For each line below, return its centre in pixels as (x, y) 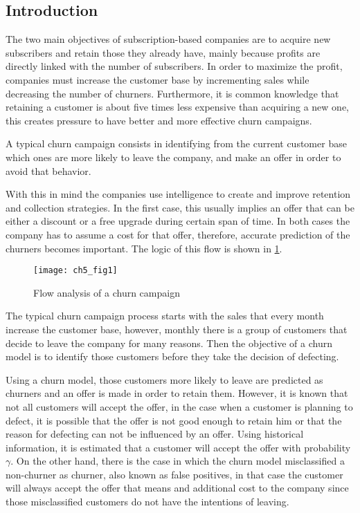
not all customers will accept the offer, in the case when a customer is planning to (179, 406)
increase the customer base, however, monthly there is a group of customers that (177, 329)
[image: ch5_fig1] (75, 271)
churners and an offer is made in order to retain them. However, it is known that (177, 393)
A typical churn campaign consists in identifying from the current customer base (176, 143)
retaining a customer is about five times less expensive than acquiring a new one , (178, 107)
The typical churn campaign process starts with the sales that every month (165, 316)
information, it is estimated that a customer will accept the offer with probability (178, 447)
